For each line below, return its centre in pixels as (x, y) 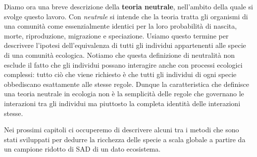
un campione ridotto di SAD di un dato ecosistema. (82, 149)
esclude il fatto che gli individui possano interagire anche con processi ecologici (123, 64)
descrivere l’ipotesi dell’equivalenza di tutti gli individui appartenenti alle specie (125, 45)
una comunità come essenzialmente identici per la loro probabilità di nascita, (121, 26)
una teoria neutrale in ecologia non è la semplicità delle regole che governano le (124, 94)
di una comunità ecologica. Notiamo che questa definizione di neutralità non (120, 55)
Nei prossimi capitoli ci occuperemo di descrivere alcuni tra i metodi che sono (122, 130)
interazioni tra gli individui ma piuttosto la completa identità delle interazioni (122, 103)
